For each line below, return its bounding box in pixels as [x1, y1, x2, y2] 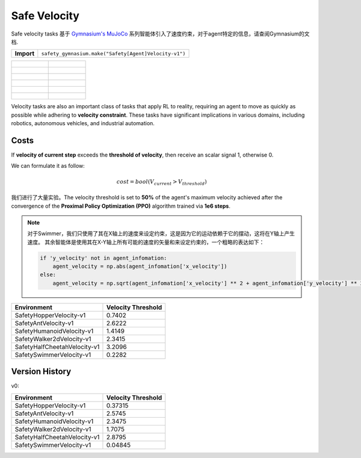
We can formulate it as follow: [11, 162, 85, 170]
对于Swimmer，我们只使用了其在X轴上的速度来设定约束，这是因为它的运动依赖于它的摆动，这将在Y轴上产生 [27, 230, 295, 237]
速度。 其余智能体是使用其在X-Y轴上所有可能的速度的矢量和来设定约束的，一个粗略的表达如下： [27, 238, 265, 246]
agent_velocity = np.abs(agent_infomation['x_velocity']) [52, 263, 227, 270]
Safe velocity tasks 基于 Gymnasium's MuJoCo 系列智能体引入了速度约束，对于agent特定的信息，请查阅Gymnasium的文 [11, 30, 310, 37]
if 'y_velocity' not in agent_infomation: [40, 255, 167, 261]
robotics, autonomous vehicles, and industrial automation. [11, 120, 155, 127]
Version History [11, 367, 72, 377]
